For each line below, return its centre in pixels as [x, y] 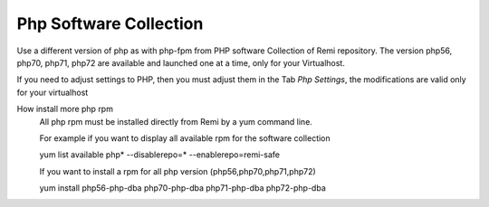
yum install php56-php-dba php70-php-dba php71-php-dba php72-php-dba [182, 188]
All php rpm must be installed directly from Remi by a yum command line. [176, 121]
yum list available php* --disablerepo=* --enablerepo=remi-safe [160, 155]
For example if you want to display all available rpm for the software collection [185, 138]
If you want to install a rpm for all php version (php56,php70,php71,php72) [177, 171]
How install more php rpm [65, 109]
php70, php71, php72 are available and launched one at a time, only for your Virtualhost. [181, 62]
